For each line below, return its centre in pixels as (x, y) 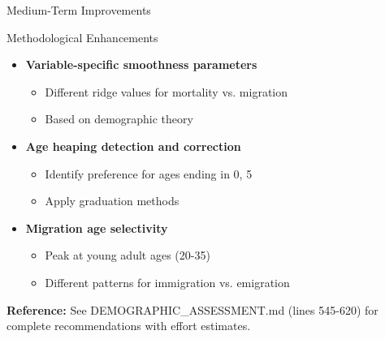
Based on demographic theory (119, 119)
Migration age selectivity (97, 227)
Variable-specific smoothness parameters (141, 64)
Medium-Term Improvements (79, 10)
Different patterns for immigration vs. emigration (167, 282)
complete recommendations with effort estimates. (129, 326)
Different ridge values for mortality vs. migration (167, 91)
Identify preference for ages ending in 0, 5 (149, 173)
